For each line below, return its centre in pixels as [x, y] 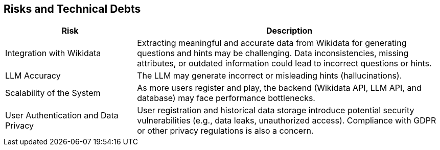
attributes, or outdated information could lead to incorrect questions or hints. [284, 64]
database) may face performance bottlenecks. [226, 98]
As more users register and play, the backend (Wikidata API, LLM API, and [279, 88]
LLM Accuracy [33, 76]
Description [289, 31]
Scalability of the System [53, 93]
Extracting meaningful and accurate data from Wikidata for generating [272, 43]
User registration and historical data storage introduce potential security [276, 110]
